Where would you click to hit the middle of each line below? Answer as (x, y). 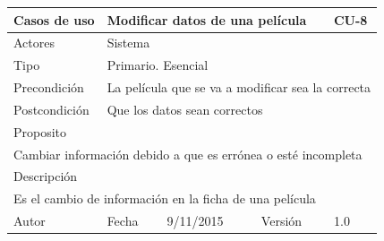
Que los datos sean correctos (185, 109)
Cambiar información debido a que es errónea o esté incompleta (188, 154)
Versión (282, 221)
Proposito (40, 131)
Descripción (46, 176)
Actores (34, 43)
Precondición (49, 87)
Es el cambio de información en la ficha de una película (165, 198)
